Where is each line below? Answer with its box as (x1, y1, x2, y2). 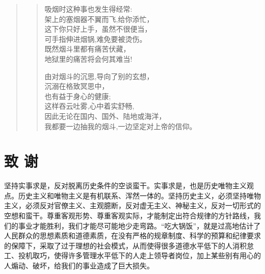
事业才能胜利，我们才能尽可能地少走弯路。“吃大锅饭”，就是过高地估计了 (18, 220, 261, 231)
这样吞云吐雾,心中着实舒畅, (44, 101, 135, 111)
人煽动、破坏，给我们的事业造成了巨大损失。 (4, 260, 154, 270)
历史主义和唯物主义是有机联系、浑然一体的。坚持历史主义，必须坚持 (18, 190, 247, 201)
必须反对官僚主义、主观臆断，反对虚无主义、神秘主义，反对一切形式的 (25, 200, 261, 211)
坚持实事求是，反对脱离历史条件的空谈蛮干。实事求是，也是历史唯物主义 (4, 180, 247, 191)
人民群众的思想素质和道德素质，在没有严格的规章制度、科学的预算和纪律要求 (4, 230, 261, 241)
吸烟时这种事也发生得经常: (44, 4, 132, 14)
